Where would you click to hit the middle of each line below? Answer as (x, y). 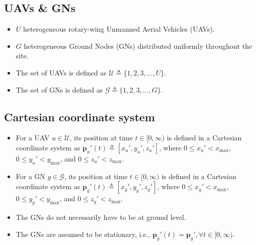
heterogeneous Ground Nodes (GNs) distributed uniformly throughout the (138, 46)
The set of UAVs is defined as (61, 72)
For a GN (31, 176)
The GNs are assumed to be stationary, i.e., (83, 234)
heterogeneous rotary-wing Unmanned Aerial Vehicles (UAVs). (119, 29)
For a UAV (33, 138)
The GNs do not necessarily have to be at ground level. (101, 217)
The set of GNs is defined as (59, 89)
